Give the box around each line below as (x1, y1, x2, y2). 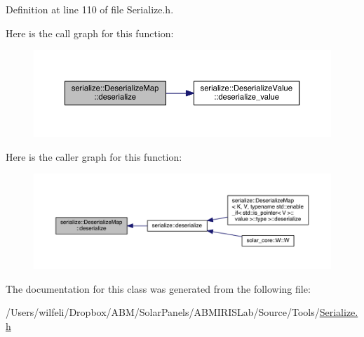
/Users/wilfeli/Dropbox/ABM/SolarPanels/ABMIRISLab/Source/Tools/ (6, 305, 320, 319)
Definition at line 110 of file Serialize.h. (6, 2, 174, 16)
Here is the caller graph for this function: (6, 149, 182, 164)
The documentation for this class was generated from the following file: (6, 281, 311, 296)
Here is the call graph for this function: (6, 25, 174, 40)
